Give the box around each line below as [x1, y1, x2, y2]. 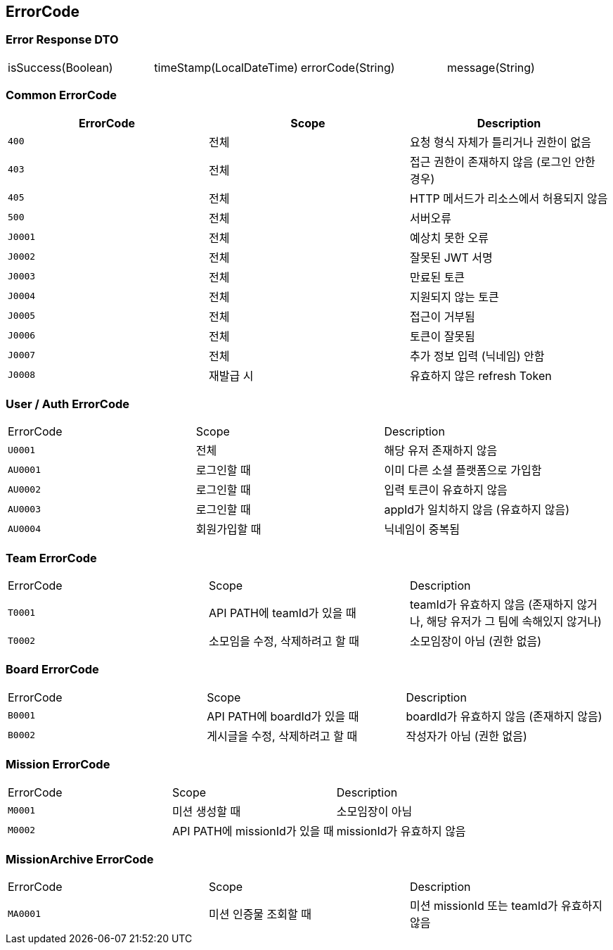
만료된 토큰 [409, 270, 465, 284]
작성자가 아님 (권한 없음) [406, 728, 527, 743]
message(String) [447, 60, 535, 75]
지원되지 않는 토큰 [409, 289, 499, 304]
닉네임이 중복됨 [384, 522, 460, 537]
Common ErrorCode [6, 88, 117, 103]
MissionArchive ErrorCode [6, 851, 154, 866]
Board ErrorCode [6, 662, 99, 677]
